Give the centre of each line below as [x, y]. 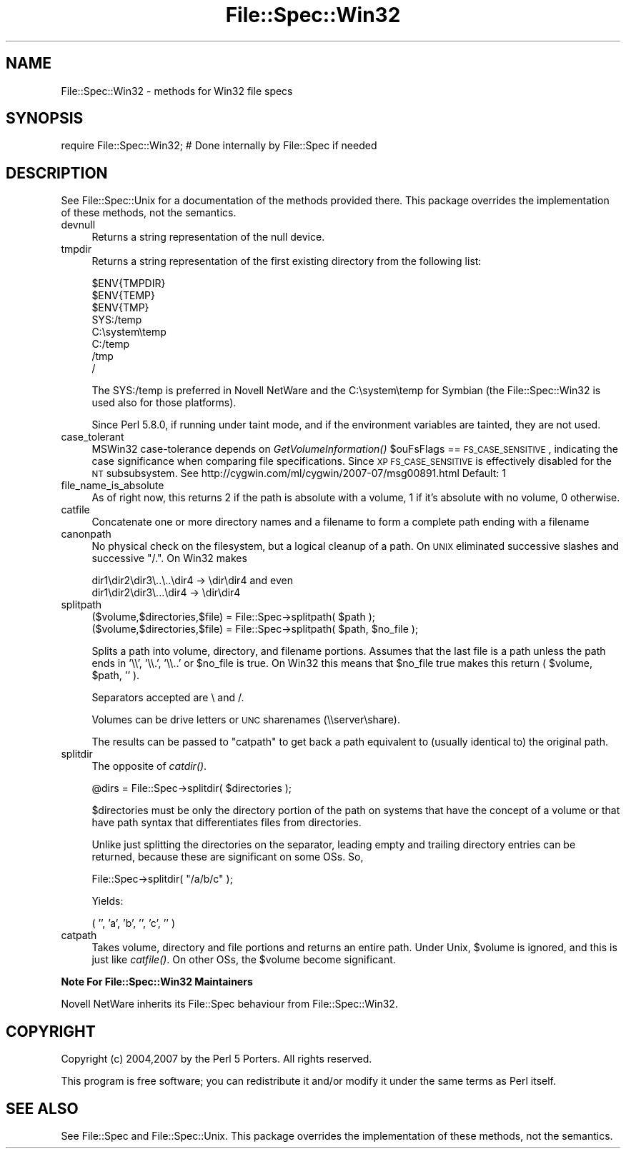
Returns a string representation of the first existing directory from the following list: [287, 261]
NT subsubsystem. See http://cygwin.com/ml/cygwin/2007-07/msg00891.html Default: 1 [299, 473]
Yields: [108, 901]
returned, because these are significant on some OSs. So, [228, 857]
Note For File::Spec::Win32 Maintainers [157, 982]
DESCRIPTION [57, 173]
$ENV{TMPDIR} [129, 284]
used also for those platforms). [164, 403]
